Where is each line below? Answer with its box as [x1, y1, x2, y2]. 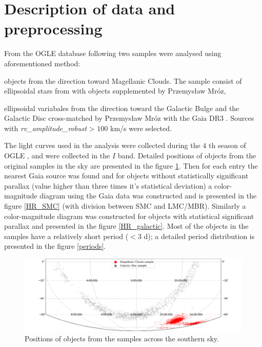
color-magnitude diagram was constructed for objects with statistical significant [4, 210, 254, 221]
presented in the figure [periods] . [4, 241, 106, 251]
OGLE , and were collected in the [4, 150, 110, 161]
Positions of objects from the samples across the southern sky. [25, 333, 219, 343]
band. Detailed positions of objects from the [117, 150, 256, 161]
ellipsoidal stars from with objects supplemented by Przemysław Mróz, [4, 85, 226, 96]
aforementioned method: [4, 58, 80, 68]
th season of [209, 140, 246, 151]
